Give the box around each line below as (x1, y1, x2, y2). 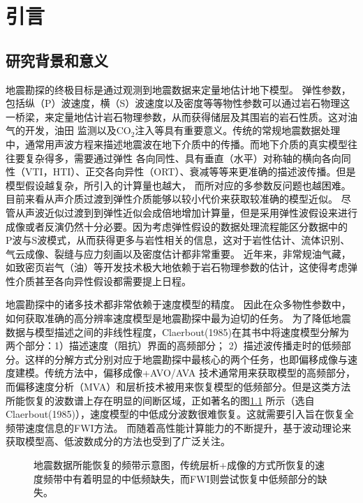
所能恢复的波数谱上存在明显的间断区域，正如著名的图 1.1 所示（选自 (6, 393, 315, 407)
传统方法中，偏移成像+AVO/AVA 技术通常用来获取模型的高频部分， (44, 365, 355, 380)
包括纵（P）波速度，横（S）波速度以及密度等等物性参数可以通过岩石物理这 (6, 96, 350, 110)
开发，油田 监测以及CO (24, 123, 131, 138)
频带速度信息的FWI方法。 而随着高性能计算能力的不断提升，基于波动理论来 (6, 420, 352, 435)
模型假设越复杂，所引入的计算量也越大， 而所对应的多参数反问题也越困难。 (6, 177, 351, 192)
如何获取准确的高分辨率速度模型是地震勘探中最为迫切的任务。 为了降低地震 (6, 311, 351, 326)
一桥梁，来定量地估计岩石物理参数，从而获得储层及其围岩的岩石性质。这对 (6, 109, 348, 124)
